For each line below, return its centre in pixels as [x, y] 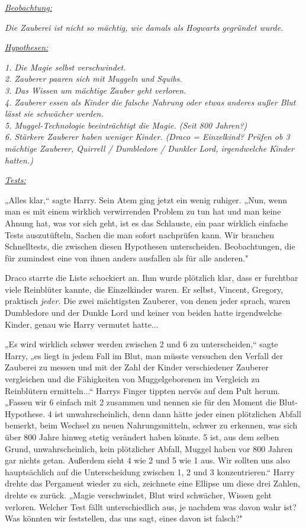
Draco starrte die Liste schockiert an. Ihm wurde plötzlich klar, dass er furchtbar [152, 278]
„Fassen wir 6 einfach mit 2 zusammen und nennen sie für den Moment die [141, 402]
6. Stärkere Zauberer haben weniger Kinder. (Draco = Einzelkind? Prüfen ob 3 [147, 137]
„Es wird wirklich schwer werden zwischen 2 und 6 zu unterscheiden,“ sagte [141, 344]
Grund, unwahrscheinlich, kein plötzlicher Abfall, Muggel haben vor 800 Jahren [149, 448]
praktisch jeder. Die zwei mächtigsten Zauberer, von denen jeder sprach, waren [148, 301]
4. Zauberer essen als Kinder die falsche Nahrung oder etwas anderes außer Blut [150, 102]
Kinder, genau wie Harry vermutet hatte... [82, 324]
